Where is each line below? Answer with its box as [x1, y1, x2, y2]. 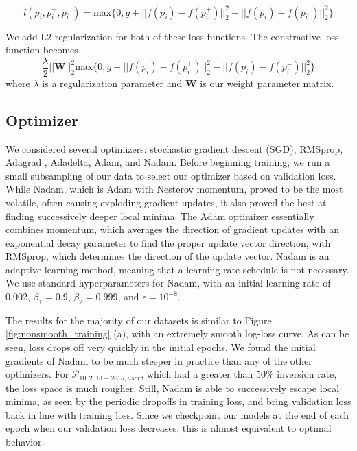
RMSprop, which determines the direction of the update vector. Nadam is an [5, 249, 330, 263]
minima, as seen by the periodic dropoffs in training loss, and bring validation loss [5, 394, 352, 409]
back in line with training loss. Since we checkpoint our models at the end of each [5, 407, 349, 422]
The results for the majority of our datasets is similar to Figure [5, 313, 272, 327]
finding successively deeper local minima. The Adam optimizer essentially [5, 208, 314, 223]
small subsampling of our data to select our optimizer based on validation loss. [5, 168, 336, 182]
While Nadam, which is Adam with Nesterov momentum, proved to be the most [5, 182, 343, 196]
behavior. [5, 435, 45, 449]
